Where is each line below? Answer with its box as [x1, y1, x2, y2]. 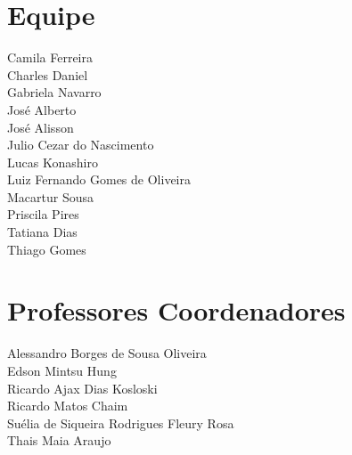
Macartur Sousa [7, 187, 94, 206]
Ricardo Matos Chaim [7, 396, 128, 415]
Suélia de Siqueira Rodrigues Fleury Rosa [7, 413, 234, 432]
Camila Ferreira [7, 48, 93, 67]
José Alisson [7, 118, 74, 136]
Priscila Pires [7, 205, 79, 223]
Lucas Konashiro [7, 152, 98, 171]
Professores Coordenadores [7, 292, 346, 329]
